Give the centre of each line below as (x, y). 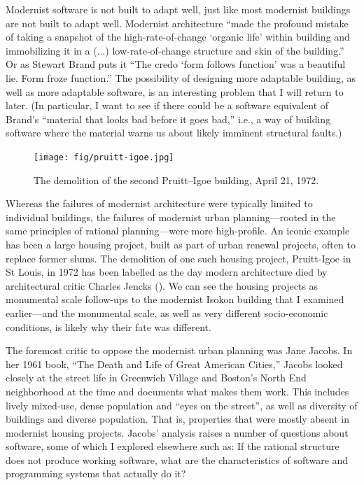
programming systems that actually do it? (96, 473)
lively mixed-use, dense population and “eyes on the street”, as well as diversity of (182, 405)
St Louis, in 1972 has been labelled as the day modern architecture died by (167, 272)
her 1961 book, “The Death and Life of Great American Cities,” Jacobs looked (174, 364)
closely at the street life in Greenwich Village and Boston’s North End (156, 378)
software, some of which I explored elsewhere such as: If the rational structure (173, 446)
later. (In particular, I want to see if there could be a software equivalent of (167, 105)
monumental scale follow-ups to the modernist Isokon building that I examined (175, 299)
